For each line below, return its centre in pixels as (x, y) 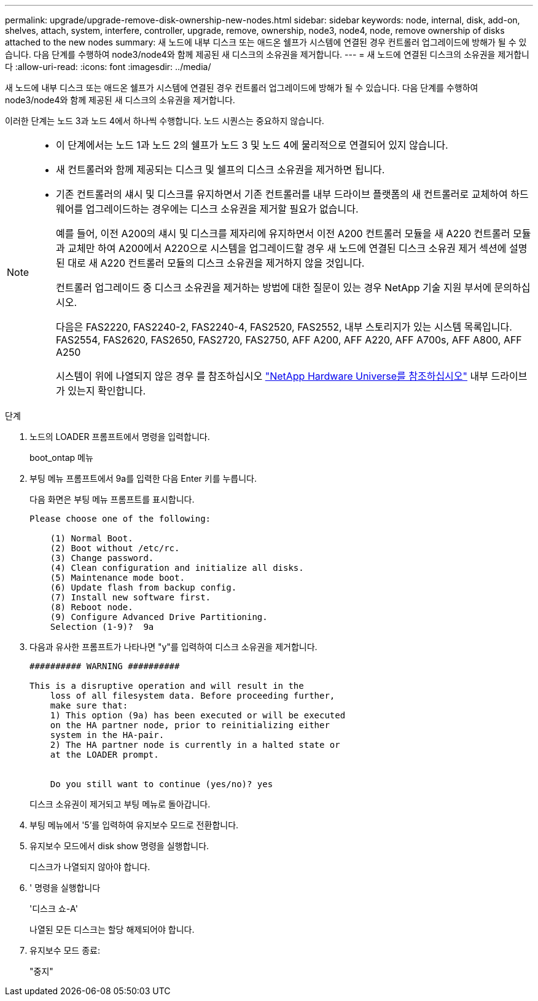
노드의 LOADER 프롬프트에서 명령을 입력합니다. (120, 437)
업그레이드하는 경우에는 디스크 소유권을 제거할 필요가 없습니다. (222, 209)
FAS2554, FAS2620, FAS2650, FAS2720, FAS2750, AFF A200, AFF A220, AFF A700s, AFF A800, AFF (289, 340)
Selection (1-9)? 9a (102, 627)
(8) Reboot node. (92, 607)
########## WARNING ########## (105, 666)
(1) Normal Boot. (92, 538)
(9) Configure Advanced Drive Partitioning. (159, 617)
